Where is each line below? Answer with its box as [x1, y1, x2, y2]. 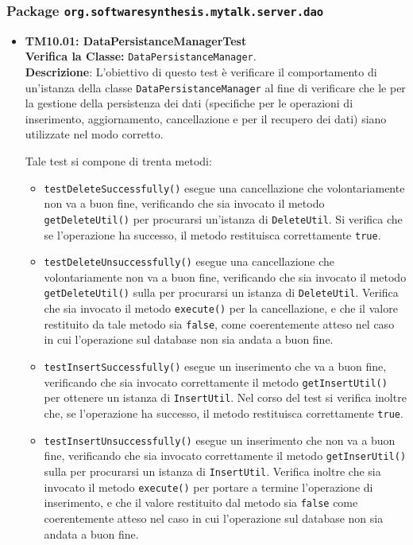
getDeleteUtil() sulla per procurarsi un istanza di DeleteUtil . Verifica [44, 284, 399, 301]
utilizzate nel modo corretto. [25, 126, 164, 142]
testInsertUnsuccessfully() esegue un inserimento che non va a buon [44, 431, 396, 448]
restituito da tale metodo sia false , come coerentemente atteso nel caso [44, 315, 395, 332]
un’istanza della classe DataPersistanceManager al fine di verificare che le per [25, 79, 406, 95]
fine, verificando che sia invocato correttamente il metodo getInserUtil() [44, 447, 407, 464]
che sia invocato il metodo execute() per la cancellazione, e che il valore [44, 300, 398, 317]
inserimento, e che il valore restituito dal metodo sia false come [44, 494, 358, 511]
